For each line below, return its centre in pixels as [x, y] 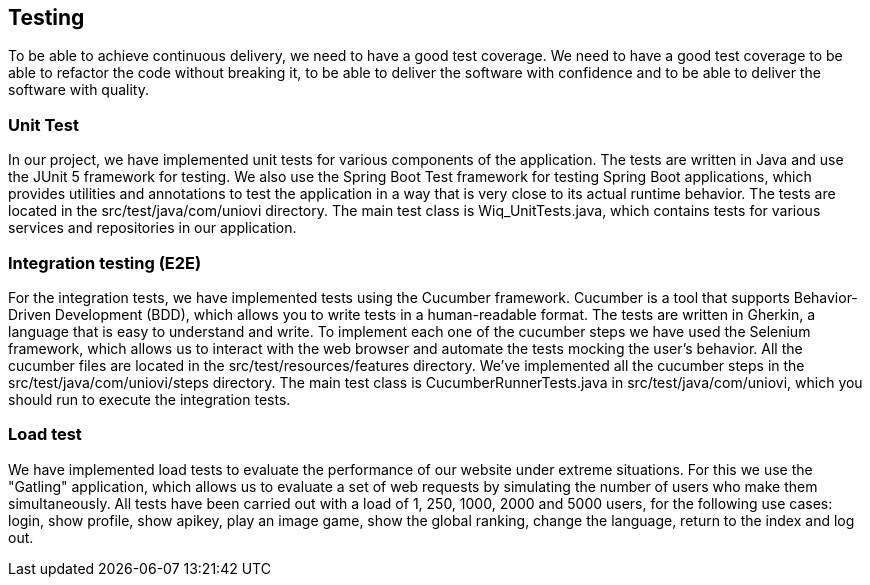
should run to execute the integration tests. [149, 399]
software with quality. [79, 90]
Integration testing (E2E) [105, 262]
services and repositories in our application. [152, 228]
